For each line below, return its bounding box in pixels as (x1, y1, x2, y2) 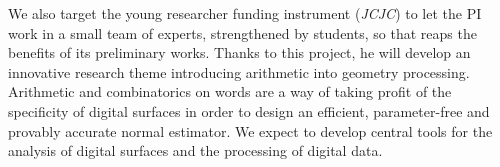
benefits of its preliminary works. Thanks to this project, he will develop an (8, 42, 471, 63)
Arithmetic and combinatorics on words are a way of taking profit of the (8, 81, 452, 102)
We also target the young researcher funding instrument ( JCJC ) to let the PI (8, 3, 482, 23)
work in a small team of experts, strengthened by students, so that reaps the (8, 22, 477, 43)
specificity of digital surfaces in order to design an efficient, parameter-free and (8, 100, 490, 121)
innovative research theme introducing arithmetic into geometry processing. (8, 61, 470, 82)
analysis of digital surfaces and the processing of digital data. (8, 140, 383, 161)
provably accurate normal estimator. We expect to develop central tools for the (8, 120, 493, 141)
